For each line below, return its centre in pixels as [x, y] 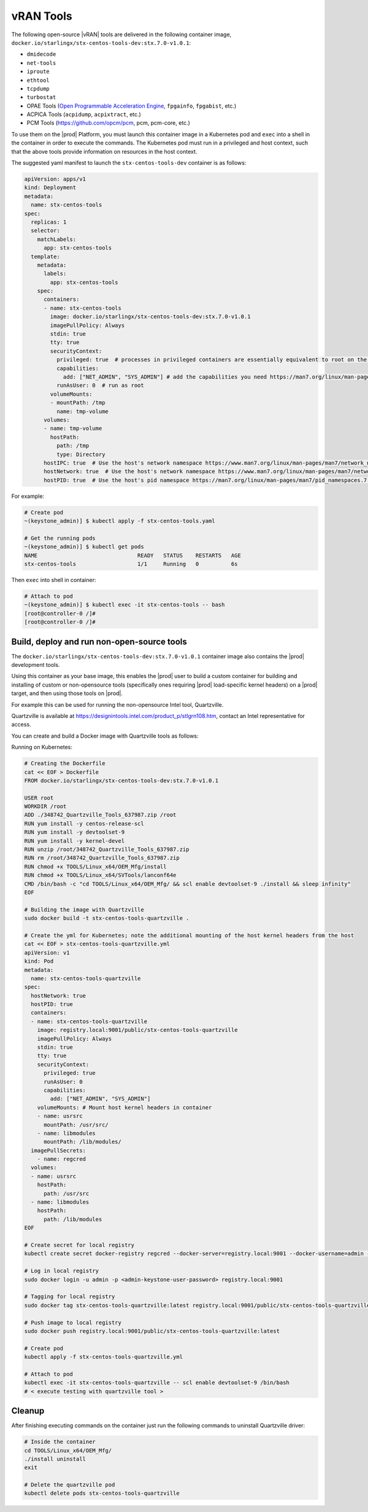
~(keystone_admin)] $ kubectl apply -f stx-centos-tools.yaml [120, 521]
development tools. [36, 665]
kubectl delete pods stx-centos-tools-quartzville [102, 1493]
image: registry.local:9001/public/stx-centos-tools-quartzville [137, 1030]
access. [21, 725]
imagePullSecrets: [58, 1150]
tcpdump [38, 89]
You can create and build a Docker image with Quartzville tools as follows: [105, 736]
